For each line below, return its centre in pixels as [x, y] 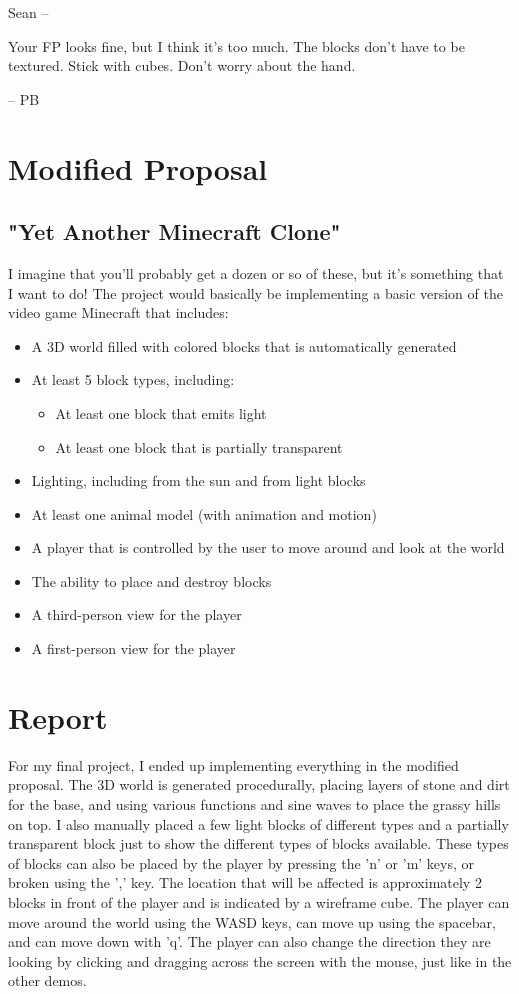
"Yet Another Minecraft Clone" [174, 231]
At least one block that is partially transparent [199, 446]
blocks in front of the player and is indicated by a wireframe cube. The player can [259, 901]
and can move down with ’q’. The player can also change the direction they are [249, 941]
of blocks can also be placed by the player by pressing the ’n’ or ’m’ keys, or [241, 862]
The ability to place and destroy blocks [151, 580]
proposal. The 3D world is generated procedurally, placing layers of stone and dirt [259, 784]
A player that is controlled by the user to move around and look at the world [268, 547]
